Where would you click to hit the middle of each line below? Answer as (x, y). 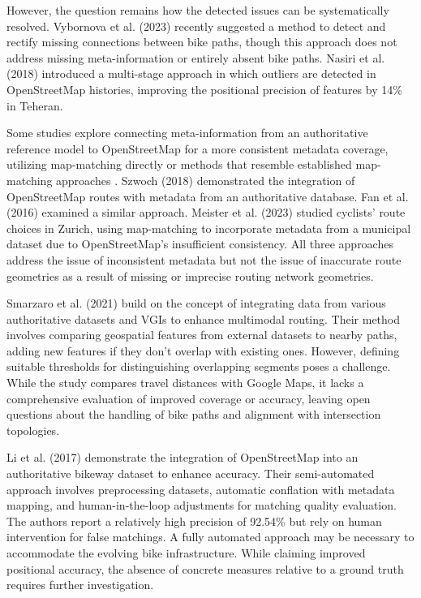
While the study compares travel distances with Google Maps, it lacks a (185, 383)
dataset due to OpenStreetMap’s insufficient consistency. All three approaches (200, 244)
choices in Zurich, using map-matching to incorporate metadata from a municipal (209, 228)
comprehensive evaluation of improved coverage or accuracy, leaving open (189, 398)
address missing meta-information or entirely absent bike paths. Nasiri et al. (196, 57)
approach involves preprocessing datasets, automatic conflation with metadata (201, 489)
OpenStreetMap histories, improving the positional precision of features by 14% (204, 89)
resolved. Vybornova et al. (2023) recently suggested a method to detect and (196, 26)
